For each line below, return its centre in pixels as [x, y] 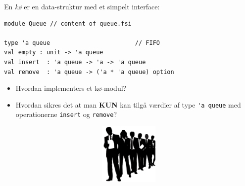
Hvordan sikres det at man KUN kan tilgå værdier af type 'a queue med [128, 104]
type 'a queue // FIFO [82, 43]
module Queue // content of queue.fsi [68, 23]
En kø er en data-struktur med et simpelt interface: [82, 6]
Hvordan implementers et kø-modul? [71, 88]
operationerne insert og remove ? [66, 114]
